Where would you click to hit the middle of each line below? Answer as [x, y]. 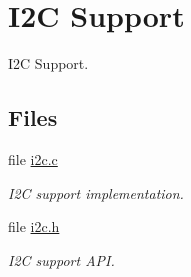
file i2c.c [33, 158]
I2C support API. [61, 259]
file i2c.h [34, 226]
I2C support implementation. [96, 192]
